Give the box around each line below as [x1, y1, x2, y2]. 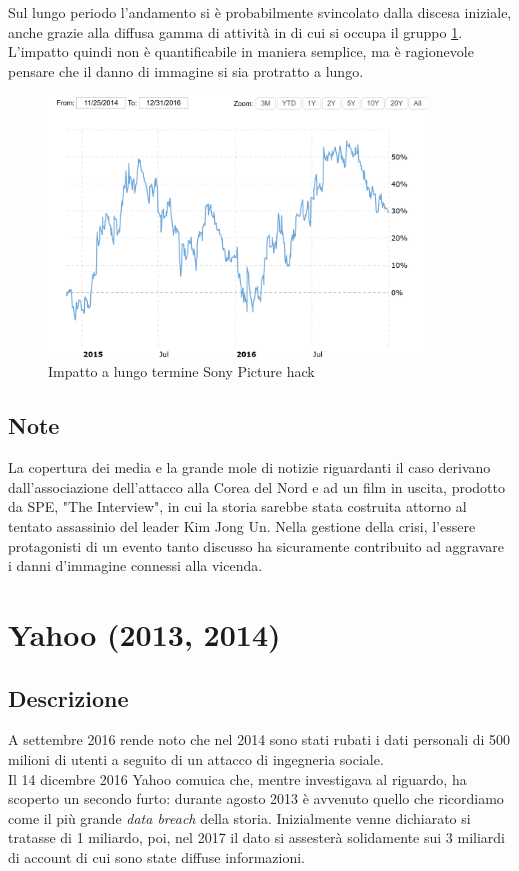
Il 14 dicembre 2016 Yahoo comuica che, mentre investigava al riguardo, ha [8, 768, 467, 789]
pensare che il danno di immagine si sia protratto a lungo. [8, 60, 364, 81]
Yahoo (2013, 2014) [8, 613, 281, 654]
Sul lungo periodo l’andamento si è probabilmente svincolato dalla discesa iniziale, [8, 2, 512, 22]
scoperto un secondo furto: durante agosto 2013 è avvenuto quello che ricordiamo [8, 788, 504, 809]
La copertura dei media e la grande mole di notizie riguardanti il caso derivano [8, 457, 491, 478]
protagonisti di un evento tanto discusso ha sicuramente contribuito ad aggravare [8, 535, 505, 556]
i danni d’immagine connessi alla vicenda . [8, 555, 263, 576]
